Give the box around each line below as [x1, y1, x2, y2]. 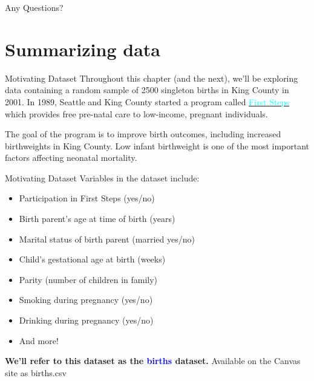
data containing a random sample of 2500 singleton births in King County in [5, 83, 289, 96]
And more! [19, 334, 59, 347]
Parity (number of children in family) [19, 273, 158, 285]
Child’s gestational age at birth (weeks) [19, 253, 166, 265]
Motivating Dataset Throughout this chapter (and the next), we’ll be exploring [5, 71, 298, 84]
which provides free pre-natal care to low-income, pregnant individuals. [5, 107, 268, 120]
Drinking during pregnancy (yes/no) [19, 314, 154, 327]
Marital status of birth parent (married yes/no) [19, 232, 195, 245]
